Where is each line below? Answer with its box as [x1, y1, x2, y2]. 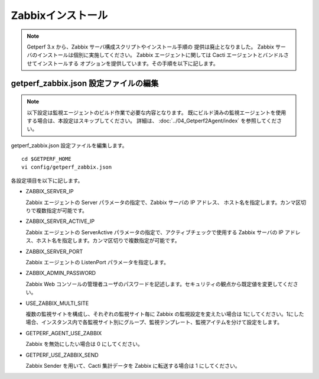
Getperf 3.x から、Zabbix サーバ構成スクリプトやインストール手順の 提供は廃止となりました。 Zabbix [27, 43, 275, 50]
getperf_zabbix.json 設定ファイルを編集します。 [11, 142, 128, 149]
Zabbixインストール [11, 9, 108, 22]
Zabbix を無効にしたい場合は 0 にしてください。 [25, 341, 143, 348]
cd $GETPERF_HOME [21, 156, 71, 163]
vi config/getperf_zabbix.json [21, 164, 112, 171]
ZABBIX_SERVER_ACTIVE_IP [25, 218, 95, 225]
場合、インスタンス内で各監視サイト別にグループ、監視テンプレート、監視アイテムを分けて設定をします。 [25, 319, 283, 326]
